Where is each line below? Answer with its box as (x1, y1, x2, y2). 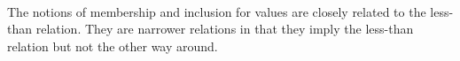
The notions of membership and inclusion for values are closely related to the (7, 2, 426, 20)
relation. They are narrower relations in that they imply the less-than (35, 19, 414, 38)
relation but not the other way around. (7, 36, 218, 55)
